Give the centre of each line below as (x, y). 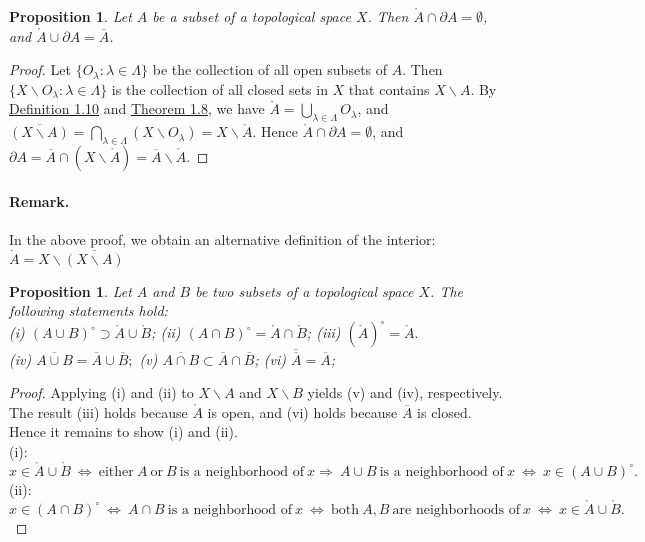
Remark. (39, 200)
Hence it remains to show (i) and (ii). (123, 431)
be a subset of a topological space (251, 16)
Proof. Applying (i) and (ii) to (101, 392)
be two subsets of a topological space (304, 290)
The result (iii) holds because (98, 411)
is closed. (444, 411)
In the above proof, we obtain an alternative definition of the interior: (222, 238)
